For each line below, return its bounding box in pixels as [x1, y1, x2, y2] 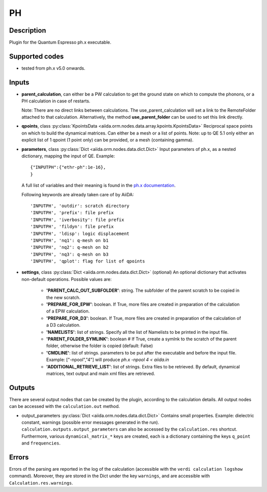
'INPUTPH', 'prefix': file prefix [30, 210, 114, 216]
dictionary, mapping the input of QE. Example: [21, 153, 115, 159]
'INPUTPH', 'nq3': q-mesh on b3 [30, 251, 109, 257]
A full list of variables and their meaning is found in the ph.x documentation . [21, 182, 176, 188]
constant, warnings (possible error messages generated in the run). [21, 419, 159, 425]
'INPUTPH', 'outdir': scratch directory [30, 203, 130, 209]
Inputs [9, 78, 30, 87]
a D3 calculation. [46, 322, 81, 328]
